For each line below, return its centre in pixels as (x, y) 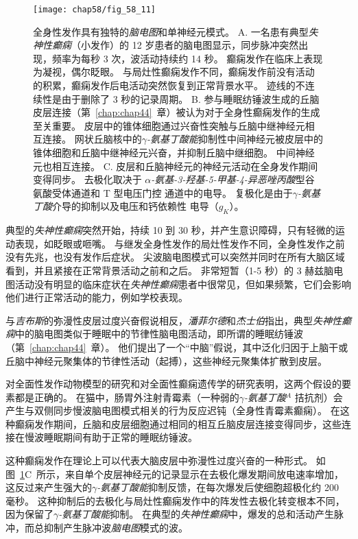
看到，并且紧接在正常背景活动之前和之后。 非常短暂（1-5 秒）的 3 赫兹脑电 (175, 270)
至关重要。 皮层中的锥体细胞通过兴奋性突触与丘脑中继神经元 (169, 125)
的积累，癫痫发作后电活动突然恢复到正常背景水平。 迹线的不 (169, 85)
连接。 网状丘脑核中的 (92, 139)
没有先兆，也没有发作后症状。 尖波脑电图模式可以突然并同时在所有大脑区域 (175, 257)
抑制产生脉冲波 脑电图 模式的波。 (116, 528)
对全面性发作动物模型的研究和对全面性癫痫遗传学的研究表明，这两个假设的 (174, 384)
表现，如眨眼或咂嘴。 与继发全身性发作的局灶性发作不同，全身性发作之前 (180, 243)
